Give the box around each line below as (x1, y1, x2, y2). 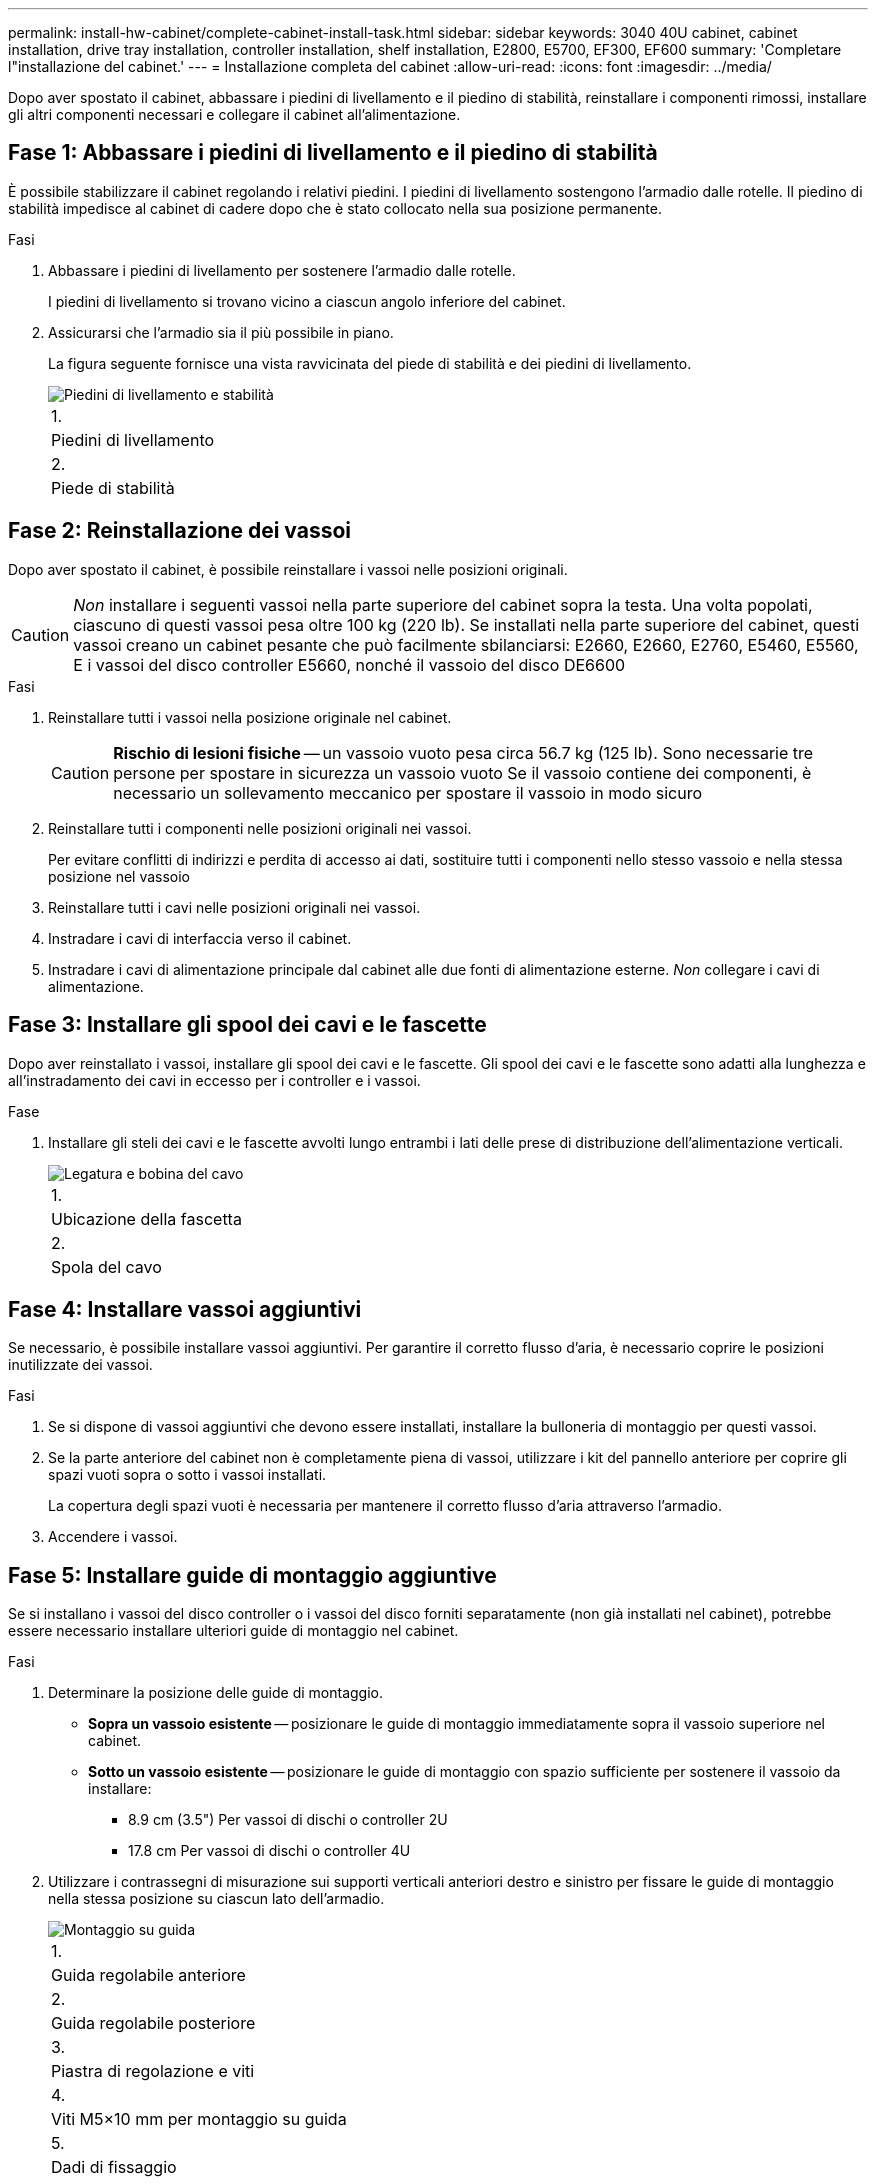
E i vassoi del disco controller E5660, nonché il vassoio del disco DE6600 (73, 654, 626, 675)
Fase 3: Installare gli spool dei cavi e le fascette (8, 1012, 487, 1038)
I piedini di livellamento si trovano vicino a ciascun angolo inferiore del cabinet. (48, 292, 566, 310)
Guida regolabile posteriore (51, 2013, 256, 2034)
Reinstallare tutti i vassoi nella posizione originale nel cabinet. (48, 708, 452, 726)
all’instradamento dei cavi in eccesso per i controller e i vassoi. (8, 1071, 421, 1089)
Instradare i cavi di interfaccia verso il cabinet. (48, 929, 352, 947)
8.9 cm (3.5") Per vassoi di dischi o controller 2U (128, 1811, 448, 1829)
